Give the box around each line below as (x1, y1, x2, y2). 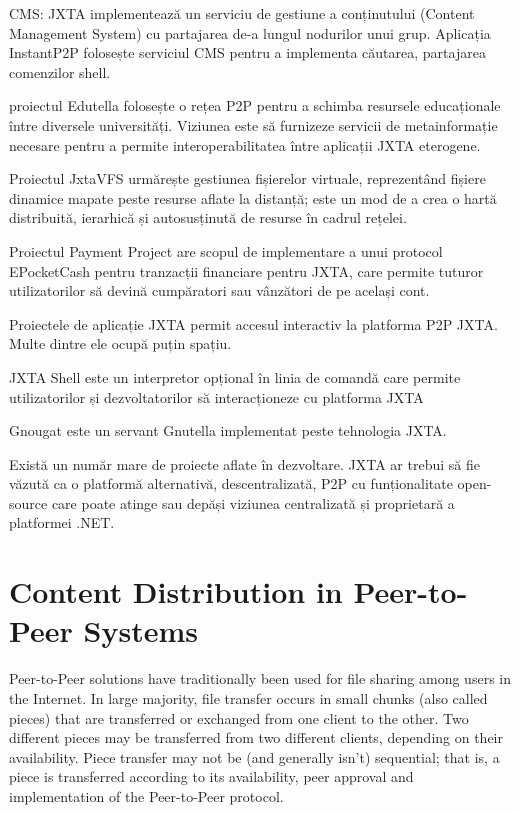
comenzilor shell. (9, 61, 111, 82)
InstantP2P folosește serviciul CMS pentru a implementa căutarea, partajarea (9, 42, 486, 63)
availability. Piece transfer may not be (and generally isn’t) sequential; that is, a (9, 746, 500, 767)
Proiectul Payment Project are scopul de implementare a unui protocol (9, 240, 443, 261)
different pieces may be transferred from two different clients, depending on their (9, 727, 503, 748)
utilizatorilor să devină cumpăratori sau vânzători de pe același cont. (9, 280, 430, 301)
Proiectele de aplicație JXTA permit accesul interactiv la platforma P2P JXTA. (9, 313, 498, 334)
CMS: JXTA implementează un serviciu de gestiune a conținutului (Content (9, 3, 475, 23)
